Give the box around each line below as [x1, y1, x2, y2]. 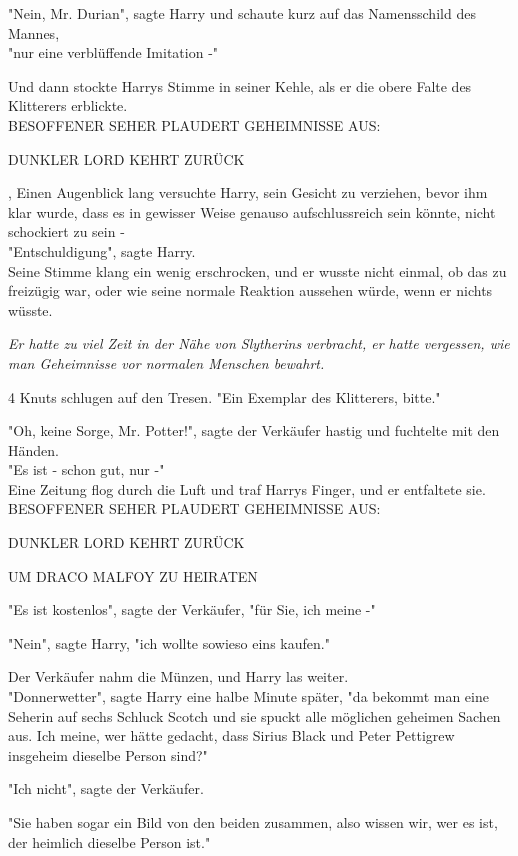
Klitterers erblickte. [8, 95, 128, 116]
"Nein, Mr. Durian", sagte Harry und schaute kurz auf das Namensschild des [8, 3, 476, 23]
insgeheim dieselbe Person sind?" [8, 744, 208, 765]
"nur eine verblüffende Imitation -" [8, 42, 219, 63]
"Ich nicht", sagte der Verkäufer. [8, 778, 204, 799]
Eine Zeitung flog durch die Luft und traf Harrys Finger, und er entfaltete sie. [8, 478, 486, 499]
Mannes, [8, 22, 60, 43]
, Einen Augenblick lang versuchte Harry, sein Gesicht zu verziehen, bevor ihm [8, 182, 488, 203]
